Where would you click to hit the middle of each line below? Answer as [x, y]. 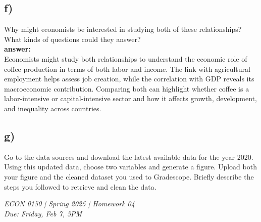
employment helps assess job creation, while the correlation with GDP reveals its [129, 79]
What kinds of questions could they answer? [72, 39]
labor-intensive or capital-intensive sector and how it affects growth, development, [130, 98]
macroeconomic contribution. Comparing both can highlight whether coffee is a [127, 88]
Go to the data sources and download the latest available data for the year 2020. [129, 157]
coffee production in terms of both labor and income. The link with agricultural [127, 69]
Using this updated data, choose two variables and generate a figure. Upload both [130, 167]
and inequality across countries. [53, 108]
